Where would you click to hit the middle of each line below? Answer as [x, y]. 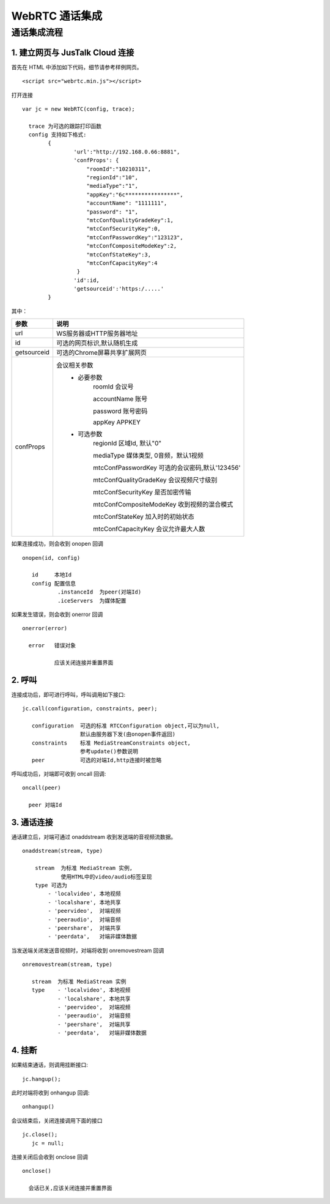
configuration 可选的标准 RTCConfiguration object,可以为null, [126, 726]
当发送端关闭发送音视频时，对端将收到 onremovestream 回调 [88, 950]
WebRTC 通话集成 [57, 16]
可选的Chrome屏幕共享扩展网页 [101, 353]
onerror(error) [45, 628]
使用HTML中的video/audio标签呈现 [106, 877]
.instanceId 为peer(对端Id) [99, 592]
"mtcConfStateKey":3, [119, 255]
